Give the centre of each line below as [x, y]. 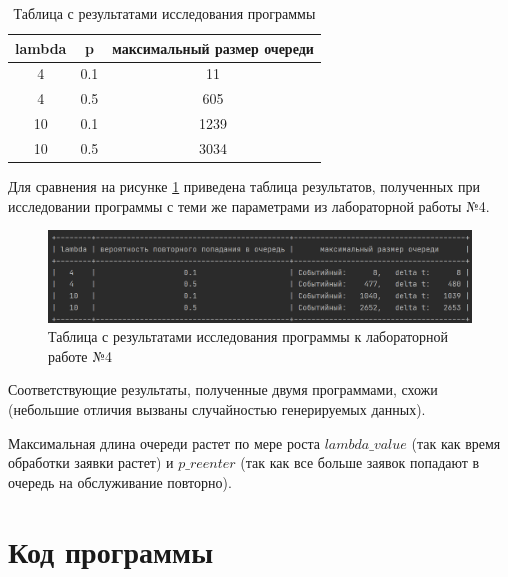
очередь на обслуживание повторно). [120, 481]
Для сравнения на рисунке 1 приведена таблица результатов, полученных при [244, 186]
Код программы [110, 550]
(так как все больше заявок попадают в [360, 462]
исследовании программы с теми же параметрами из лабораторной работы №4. [249, 205]
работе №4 [80, 355]
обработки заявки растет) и [91, 462]
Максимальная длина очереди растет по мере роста [164, 442]
